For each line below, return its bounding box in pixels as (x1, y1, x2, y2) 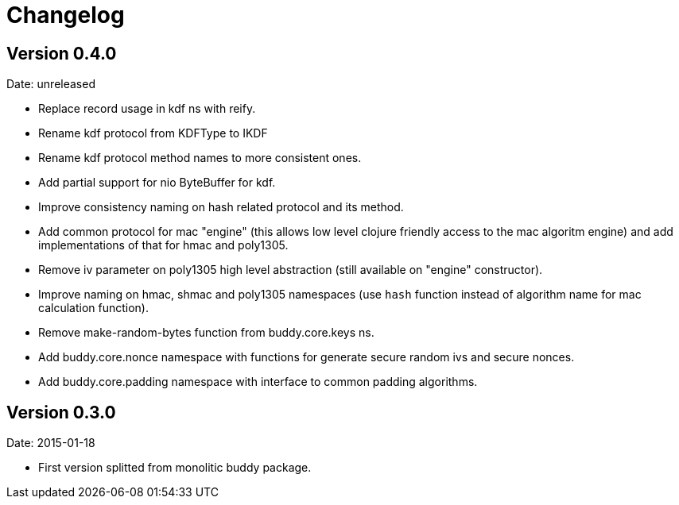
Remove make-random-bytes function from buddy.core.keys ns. (38, 326, 374, 340)
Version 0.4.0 (6, 43, 117, 64)
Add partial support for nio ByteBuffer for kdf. (38, 175, 276, 190)
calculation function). (38, 301, 149, 315)
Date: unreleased (6, 77, 95, 91)
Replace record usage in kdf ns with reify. (38, 102, 256, 116)
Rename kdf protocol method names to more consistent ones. (38, 151, 362, 165)
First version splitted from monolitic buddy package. (38, 461, 312, 475)
